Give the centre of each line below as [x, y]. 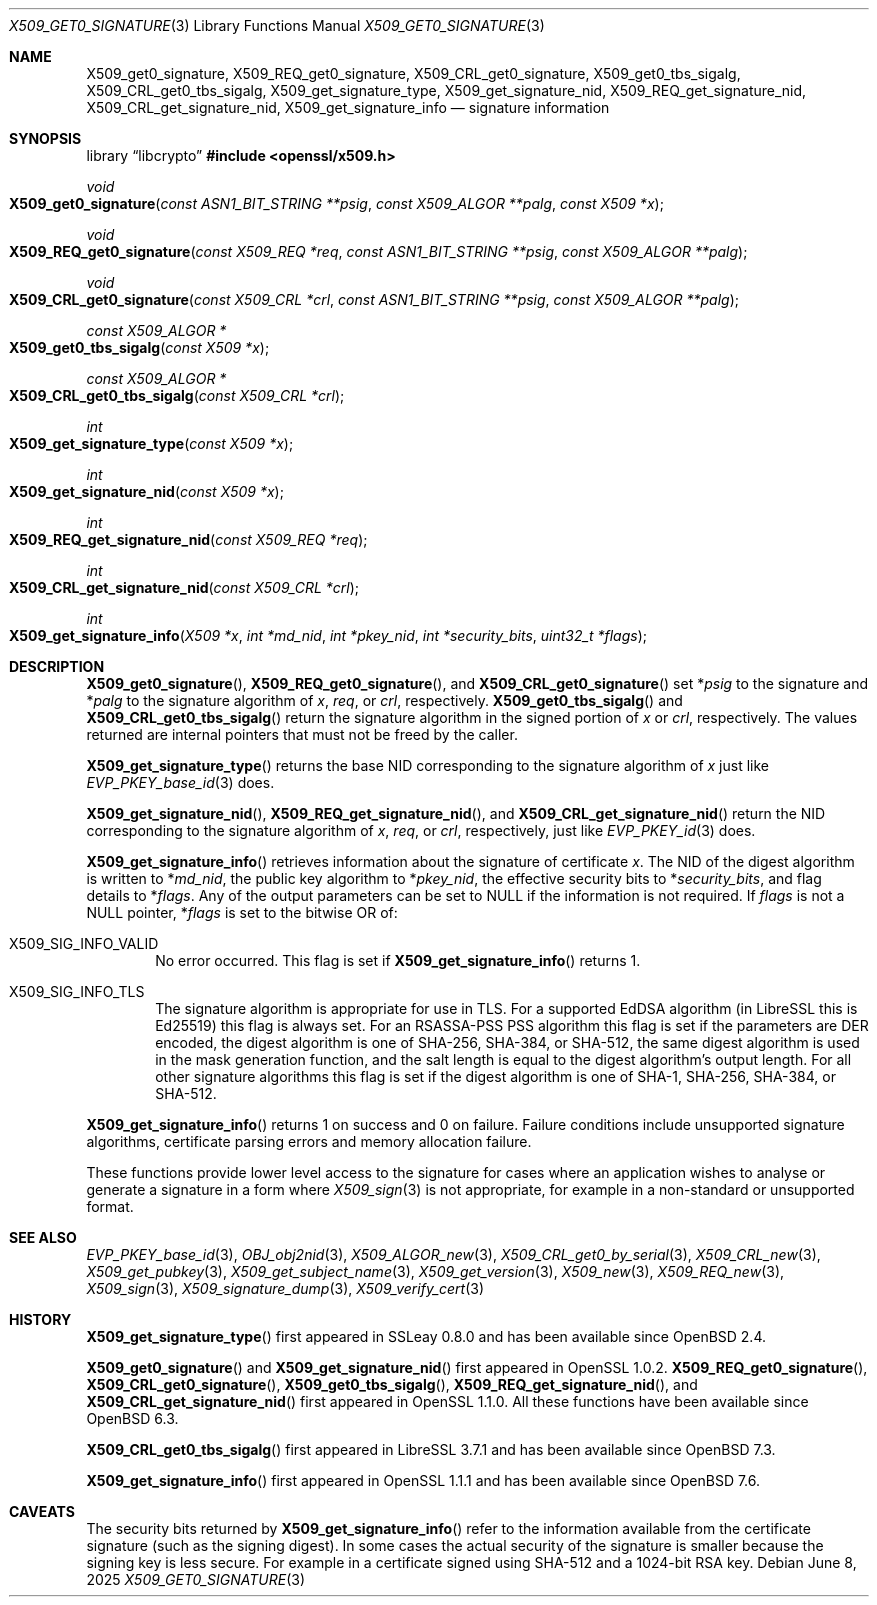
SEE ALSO [43, 1237]
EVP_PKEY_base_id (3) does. [180, 782]
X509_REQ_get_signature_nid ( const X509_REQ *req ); [188, 539]
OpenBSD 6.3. [132, 1418]
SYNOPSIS [45, 138]
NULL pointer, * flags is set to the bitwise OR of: [242, 912]
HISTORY [40, 1319]
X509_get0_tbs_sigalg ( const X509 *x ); [139, 347]
